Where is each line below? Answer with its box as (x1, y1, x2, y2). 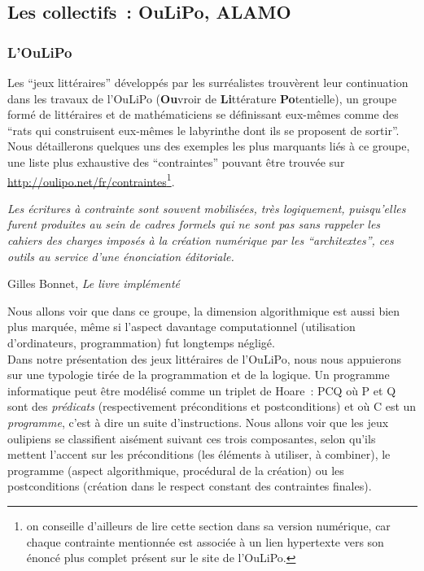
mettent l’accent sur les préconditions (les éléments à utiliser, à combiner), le (7, 446, 391, 463)
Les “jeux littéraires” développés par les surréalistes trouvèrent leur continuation (7, 74, 409, 90)
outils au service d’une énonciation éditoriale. (7, 247, 234, 264)
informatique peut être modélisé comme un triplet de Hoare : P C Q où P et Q (7, 381, 396, 399)
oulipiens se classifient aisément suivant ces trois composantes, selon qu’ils (7, 429, 376, 447)
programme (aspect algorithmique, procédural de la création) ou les (7, 461, 344, 478)
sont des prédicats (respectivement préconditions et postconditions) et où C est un (7, 398, 417, 415)
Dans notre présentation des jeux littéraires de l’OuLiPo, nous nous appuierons (7, 350, 401, 367)
